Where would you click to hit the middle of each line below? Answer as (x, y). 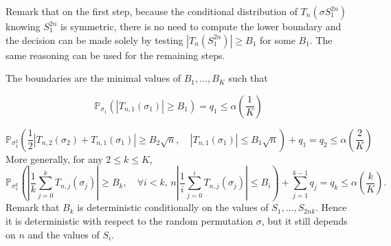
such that (248, 78)
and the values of (64, 234)
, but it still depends (304, 221)
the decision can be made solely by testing (94, 40)
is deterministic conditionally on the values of (173, 207)
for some (278, 40)
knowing (23, 26)
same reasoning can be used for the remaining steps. (115, 55)
